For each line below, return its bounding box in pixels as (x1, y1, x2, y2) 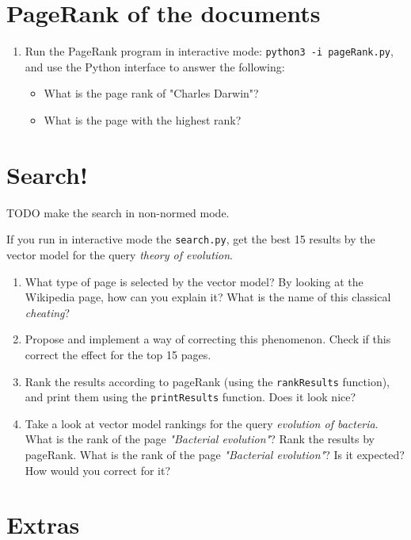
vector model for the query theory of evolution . (6, 246, 234, 262)
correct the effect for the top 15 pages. (25, 346, 211, 362)
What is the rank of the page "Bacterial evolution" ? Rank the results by (25, 431, 375, 447)
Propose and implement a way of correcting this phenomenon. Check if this (25, 331, 391, 347)
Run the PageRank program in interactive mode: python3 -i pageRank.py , (25, 43, 394, 59)
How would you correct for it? (25, 461, 171, 478)
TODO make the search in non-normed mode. (6, 204, 230, 220)
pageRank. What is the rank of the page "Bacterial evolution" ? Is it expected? (25, 446, 405, 462)
